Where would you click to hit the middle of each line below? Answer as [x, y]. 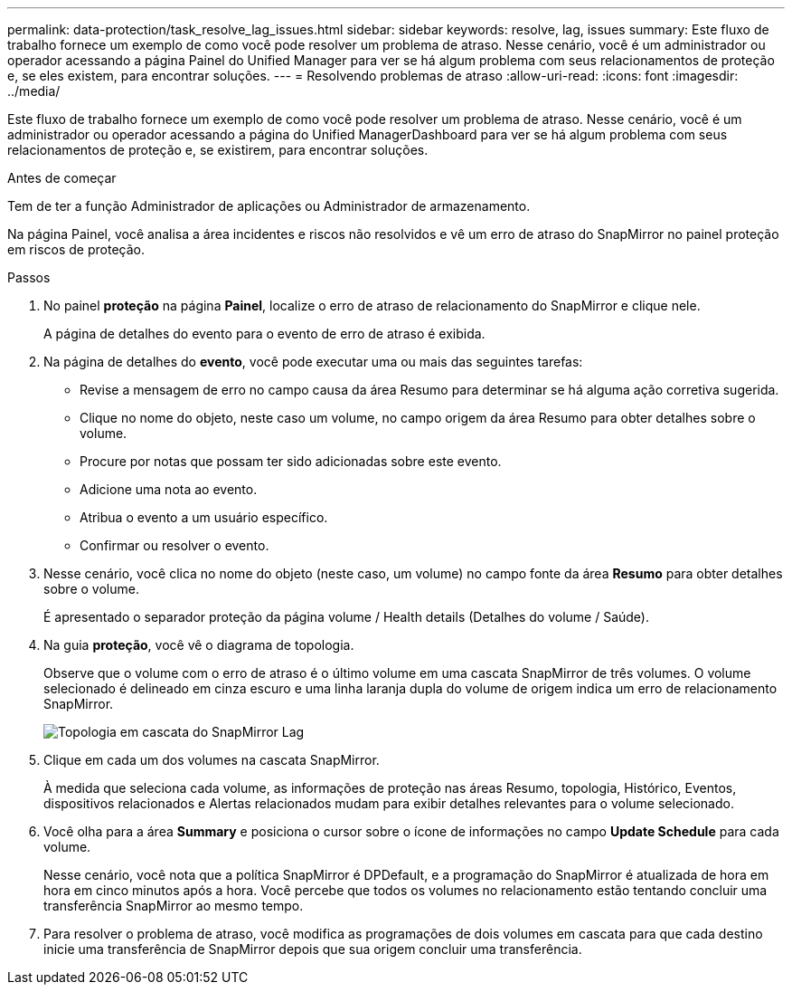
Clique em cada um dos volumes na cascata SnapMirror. [212, 760]
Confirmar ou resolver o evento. [174, 545]
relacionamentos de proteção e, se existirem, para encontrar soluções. [218, 150]
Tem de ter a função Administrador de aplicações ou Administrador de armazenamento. [269, 206]
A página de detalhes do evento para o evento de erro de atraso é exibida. [264, 334]
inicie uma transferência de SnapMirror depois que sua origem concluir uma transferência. [313, 949]
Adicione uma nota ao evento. [169, 489]
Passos [29, 277]
